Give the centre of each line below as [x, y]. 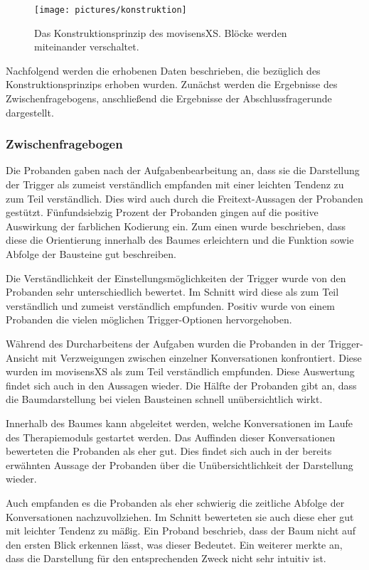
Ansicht [22, 357]
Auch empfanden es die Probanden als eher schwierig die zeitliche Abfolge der [175, 502]
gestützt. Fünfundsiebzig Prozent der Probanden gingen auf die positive [162, 212]
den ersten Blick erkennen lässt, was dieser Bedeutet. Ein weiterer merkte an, [174, 544]
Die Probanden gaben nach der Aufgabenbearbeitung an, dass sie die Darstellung [183, 170]
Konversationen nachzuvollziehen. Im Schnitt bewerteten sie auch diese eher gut [180, 516]
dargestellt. [30, 112]
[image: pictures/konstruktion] [111, 10]
